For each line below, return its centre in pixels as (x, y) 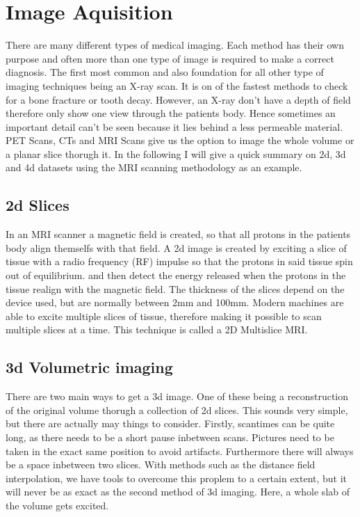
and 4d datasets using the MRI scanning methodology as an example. (154, 167)
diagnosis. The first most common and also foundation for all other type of (165, 72)
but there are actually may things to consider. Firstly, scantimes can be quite (170, 423)
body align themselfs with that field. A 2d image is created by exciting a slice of (176, 247)
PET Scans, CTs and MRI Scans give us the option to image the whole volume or (180, 140)
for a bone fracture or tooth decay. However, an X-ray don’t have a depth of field (178, 99)
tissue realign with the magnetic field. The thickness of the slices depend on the (175, 288)
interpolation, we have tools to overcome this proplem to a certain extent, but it (177, 478)
